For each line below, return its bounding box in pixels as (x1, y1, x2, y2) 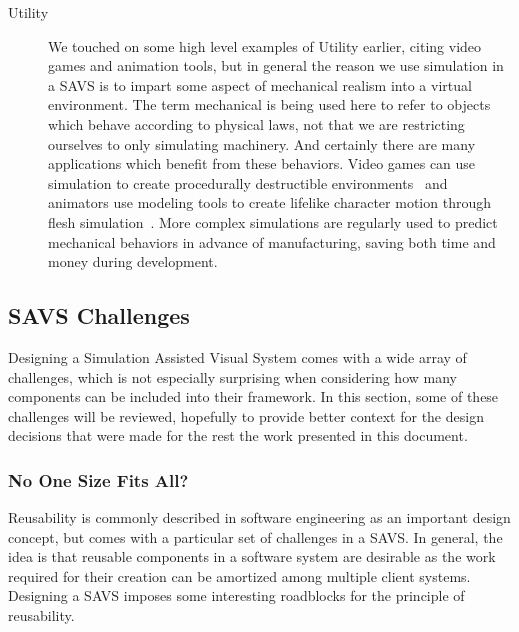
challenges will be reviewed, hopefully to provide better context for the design (8, 405, 484, 426)
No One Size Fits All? (8, 467, 189, 492)
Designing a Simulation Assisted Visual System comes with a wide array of (8, 346, 467, 367)
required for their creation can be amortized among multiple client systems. (8, 565, 471, 586)
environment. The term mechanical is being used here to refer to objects (48, 94, 491, 115)
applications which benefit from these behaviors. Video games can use (48, 153, 476, 174)
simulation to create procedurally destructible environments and (48, 172, 448, 193)
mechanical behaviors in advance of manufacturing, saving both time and (48, 231, 496, 252)
